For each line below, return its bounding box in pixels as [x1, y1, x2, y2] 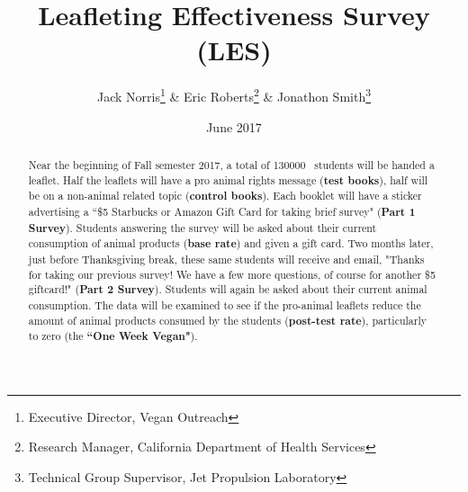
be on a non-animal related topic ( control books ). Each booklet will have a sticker [28, 188, 422, 204]
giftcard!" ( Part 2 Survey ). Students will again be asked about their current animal [28, 282, 427, 298]
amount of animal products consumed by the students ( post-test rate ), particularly [28, 312, 427, 328]
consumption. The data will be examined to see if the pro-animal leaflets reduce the [28, 297, 421, 312]
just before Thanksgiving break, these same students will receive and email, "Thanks [28, 251, 425, 266]
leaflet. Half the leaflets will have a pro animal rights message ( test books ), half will [28, 172, 428, 188]
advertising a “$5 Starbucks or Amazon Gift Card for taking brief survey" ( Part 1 [28, 203, 416, 219]
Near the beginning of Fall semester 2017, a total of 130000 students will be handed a [28, 157, 435, 172]
